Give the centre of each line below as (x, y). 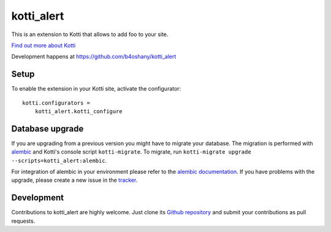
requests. (23, 221)
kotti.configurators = (56, 103)
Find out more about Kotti (44, 45)
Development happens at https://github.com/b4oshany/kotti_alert (94, 57)
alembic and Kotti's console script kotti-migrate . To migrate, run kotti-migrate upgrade (131, 152)
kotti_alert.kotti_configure (78, 111)
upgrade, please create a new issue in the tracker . (74, 180)
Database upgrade (48, 129)
